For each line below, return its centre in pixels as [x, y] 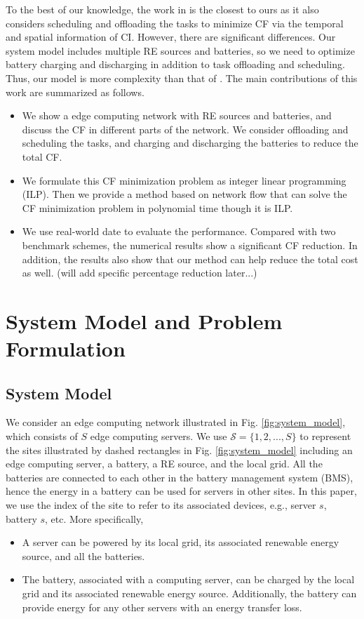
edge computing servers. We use [159, 436]
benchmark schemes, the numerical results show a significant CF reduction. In [190, 245]
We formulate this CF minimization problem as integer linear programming [184, 180]
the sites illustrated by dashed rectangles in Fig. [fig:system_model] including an [179, 450]
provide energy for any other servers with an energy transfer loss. [162, 607]
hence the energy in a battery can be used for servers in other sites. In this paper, [181, 491]
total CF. [42, 156]
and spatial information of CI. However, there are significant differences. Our [171, 37]
